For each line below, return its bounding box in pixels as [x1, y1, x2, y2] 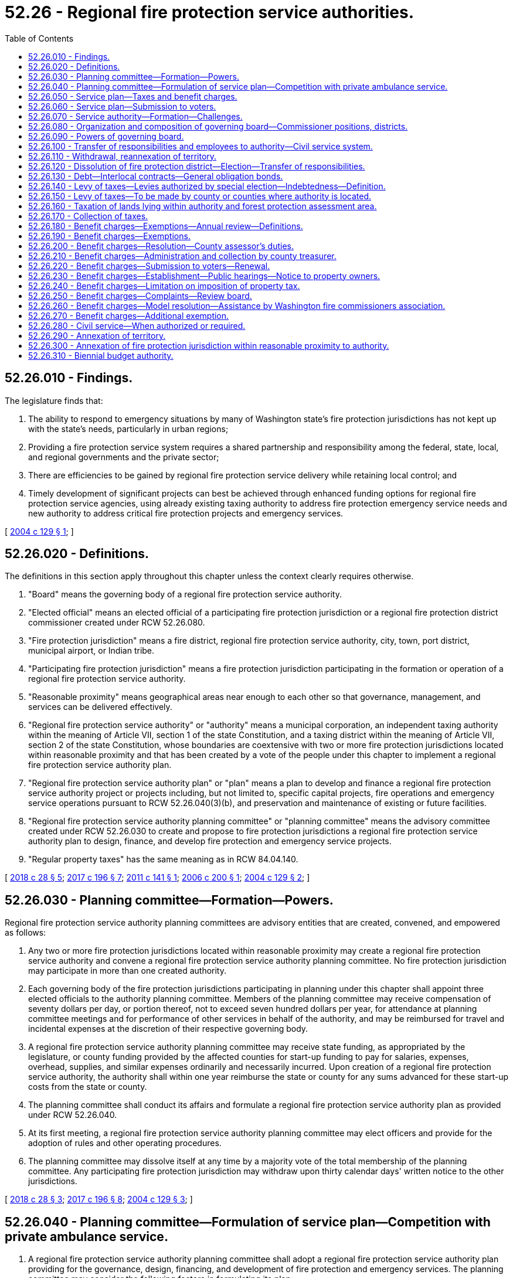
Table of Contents [5, 33, 74, 43]
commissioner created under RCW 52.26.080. [28, 617, 205, 628]
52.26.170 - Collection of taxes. [28, 210, 148, 221]
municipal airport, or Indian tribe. [28, 645, 155, 656]
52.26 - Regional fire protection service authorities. [5, 2, 415, 22]
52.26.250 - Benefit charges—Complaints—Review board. [28, 290, 252, 301]
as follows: [5, 927, 46, 938]
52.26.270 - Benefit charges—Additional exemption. [28, 310, 229, 321]
